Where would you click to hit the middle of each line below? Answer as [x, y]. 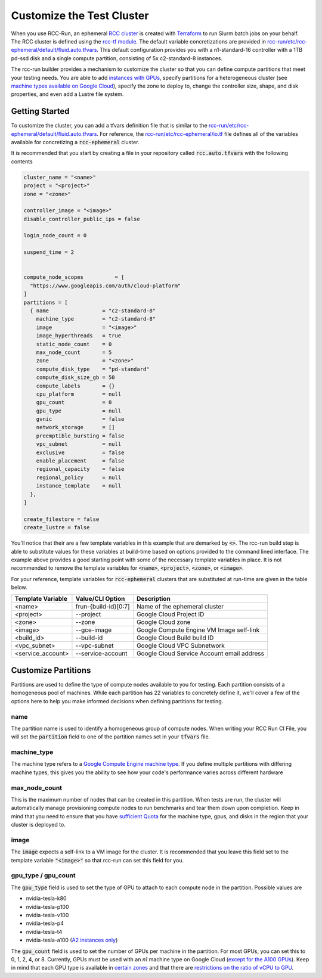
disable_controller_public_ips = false [82, 219]
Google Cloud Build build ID [175, 638]
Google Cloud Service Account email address [200, 654]
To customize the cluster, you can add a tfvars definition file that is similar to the [109, 126]
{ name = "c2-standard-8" [93, 311]
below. [19, 588]
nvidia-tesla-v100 [47, 915]
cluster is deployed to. [38, 825]
